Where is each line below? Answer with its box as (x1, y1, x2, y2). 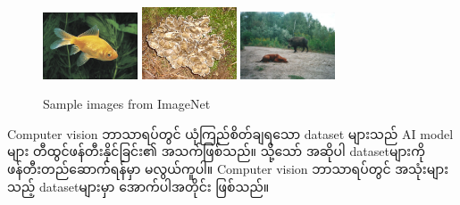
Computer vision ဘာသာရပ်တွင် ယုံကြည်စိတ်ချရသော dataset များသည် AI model (7, 124, 454, 143)
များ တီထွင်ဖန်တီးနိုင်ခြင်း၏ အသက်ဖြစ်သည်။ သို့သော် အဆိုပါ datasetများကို (7, 142, 425, 160)
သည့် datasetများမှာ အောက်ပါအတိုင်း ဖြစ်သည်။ (7, 176, 270, 195)
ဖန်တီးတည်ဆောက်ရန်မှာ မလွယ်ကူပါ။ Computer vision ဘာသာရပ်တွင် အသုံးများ (7, 159, 448, 177)
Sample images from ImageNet (43, 94, 211, 113)
